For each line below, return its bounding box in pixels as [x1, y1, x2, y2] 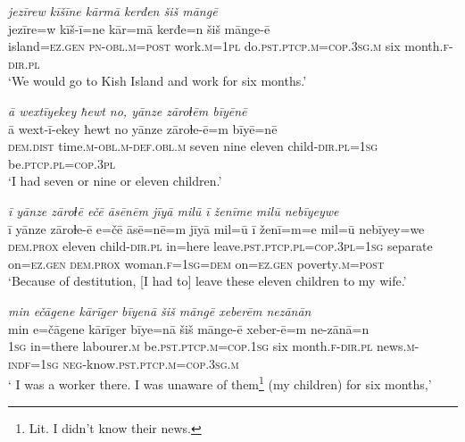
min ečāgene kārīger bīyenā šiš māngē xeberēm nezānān [8, 301, 311, 320]
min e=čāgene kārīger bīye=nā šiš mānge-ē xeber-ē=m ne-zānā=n [8, 319, 370, 338]
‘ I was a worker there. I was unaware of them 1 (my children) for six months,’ [8, 372, 432, 393]
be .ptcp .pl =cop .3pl [8, 154, 115, 172]
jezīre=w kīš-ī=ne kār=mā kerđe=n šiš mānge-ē [8, 19, 270, 38]
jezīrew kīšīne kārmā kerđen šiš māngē [8, 2, 218, 20]
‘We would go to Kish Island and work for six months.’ [8, 71, 307, 90]
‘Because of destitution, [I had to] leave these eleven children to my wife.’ [8, 271, 407, 290]
